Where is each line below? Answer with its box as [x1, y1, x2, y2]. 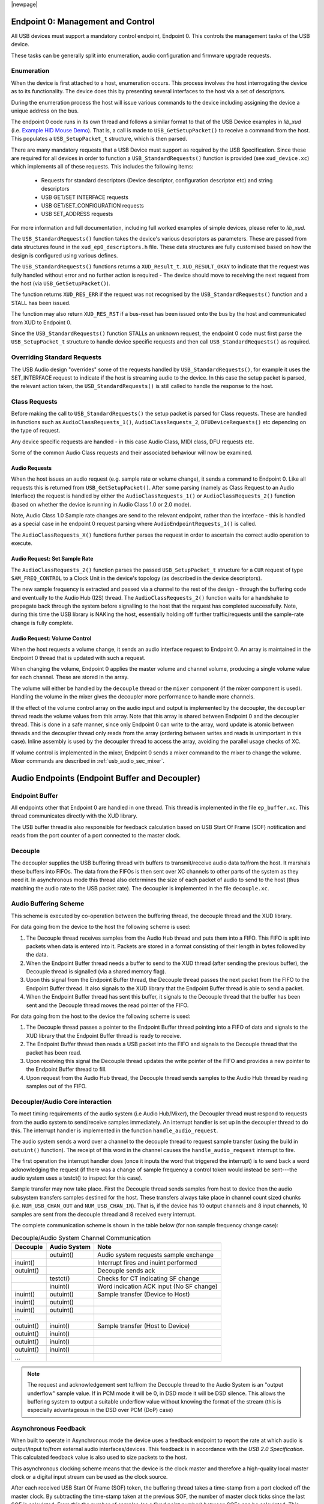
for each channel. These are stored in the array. [11, 674, 129, 681]
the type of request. [11, 427, 61, 434]
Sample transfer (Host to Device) [97, 1321, 190, 1330]
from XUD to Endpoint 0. [11, 319, 72, 326]
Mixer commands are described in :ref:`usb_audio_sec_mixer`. [11, 757, 165, 764]
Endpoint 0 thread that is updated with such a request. [11, 654, 146, 661]
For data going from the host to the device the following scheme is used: [11, 1012, 191, 1020]
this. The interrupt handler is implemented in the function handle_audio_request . [11, 1127, 218, 1134]
